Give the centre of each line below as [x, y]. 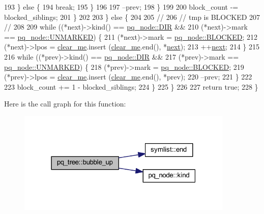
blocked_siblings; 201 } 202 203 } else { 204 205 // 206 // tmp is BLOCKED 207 [132, 17]
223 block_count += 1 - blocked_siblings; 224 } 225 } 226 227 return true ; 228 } [131, 86]
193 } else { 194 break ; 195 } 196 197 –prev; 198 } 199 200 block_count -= [121, 7]
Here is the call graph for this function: [65, 104]
